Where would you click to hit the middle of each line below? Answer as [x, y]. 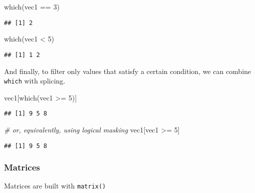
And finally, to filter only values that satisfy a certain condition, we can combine [128, 71]
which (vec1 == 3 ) [32, 6]
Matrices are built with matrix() [55, 186]
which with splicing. [35, 81]
